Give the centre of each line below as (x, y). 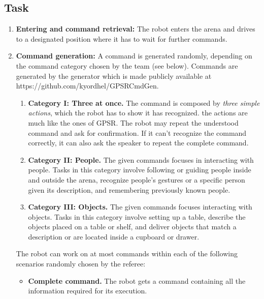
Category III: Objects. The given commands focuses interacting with (140, 207)
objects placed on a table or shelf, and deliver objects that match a (132, 227)
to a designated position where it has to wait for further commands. (122, 38)
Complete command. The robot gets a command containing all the (137, 280)
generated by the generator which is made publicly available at (114, 76)
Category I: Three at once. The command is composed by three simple (144, 102)
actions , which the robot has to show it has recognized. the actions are (138, 113)
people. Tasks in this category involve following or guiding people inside (140, 170)
